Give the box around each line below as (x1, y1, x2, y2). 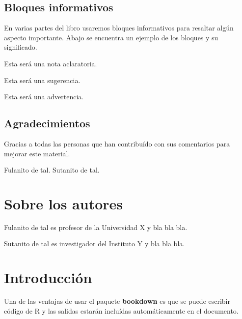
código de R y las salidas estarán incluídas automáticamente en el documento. (4, 305, 239, 316)
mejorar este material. (4, 148, 70, 158)
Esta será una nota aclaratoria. (4, 58, 97, 68)
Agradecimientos (4, 116, 90, 131)
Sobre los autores (4, 193, 123, 213)
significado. (4, 42, 37, 52)
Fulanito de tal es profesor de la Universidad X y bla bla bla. (4, 222, 188, 232)
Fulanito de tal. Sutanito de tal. (4, 165, 100, 175)
